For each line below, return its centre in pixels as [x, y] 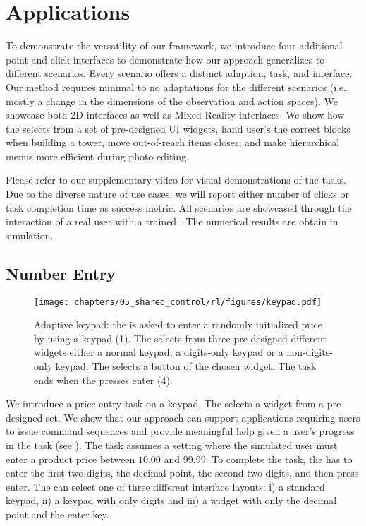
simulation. [30, 235]
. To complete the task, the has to [279, 459]
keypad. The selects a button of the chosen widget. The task [186, 366]
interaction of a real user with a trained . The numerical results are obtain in [172, 221]
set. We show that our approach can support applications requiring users [203, 417]
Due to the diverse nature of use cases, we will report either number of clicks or [177, 194]
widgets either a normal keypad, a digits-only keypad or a [159, 352]
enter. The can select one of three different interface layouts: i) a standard [165, 486]
